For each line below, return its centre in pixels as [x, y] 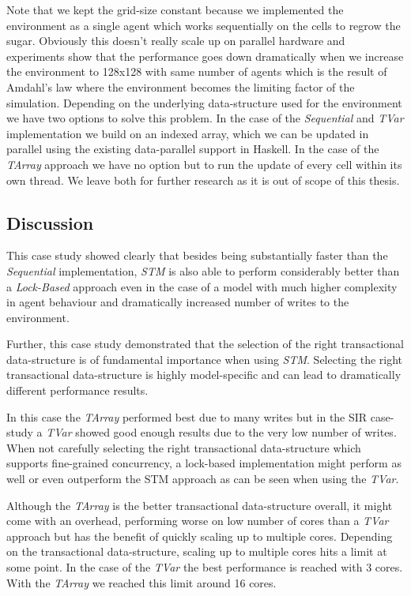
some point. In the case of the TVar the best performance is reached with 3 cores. [205, 567]
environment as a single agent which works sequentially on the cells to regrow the [204, 25]
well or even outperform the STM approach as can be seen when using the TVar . [203, 479]
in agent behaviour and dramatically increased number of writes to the [178, 302]
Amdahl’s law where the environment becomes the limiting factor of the [181, 86]
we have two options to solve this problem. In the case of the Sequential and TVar [205, 118]
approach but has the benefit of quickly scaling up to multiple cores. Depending [200, 536]
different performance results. [77, 390]
